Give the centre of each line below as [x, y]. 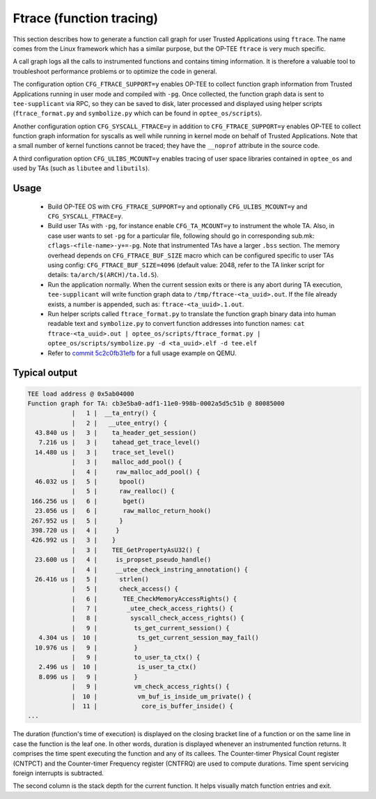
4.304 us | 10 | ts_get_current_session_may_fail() [149, 638]
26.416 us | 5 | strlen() [92, 579]
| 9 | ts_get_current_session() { [150, 628]
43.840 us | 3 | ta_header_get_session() [116, 433]
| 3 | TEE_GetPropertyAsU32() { [136, 550]
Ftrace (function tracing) [86, 18]
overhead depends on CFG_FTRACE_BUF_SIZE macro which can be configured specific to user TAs [191, 255]
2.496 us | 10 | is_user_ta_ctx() [118, 667]
